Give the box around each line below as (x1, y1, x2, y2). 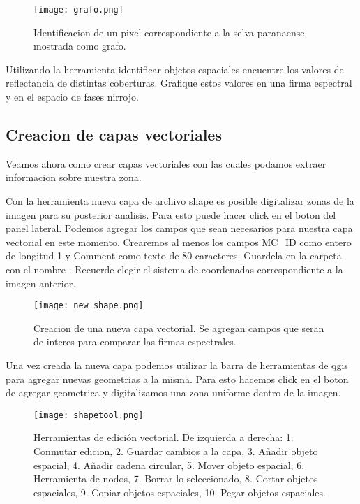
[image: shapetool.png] (33, 410, 144, 420)
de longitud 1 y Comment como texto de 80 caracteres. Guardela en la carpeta (6, 248, 342, 263)
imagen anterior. (6, 275, 76, 290)
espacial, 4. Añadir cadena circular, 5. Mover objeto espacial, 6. (33, 457, 305, 472)
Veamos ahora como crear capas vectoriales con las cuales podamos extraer (6, 156, 327, 171)
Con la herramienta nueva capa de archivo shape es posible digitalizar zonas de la (6, 194, 354, 208)
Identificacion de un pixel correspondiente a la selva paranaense (33, 24, 305, 39)
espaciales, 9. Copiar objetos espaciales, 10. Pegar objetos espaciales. (33, 484, 326, 499)
